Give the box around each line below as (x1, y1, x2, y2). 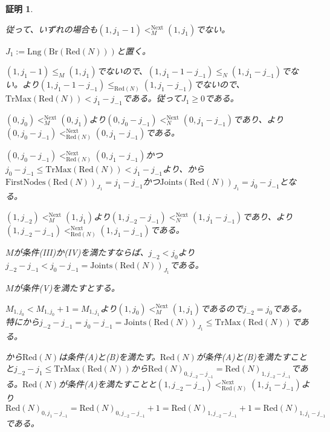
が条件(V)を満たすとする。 (13, 281, 120, 294)
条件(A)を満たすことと (67, 378, 157, 390)
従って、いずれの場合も (5, 22, 98, 35)
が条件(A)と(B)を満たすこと (196, 350, 307, 363)
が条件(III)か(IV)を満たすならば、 (13, 245, 149, 258)
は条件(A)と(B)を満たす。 (59, 350, 160, 363)
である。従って (122, 92, 181, 105)
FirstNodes (5, 178, 46, 187)
